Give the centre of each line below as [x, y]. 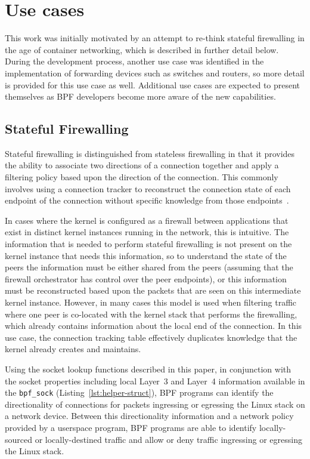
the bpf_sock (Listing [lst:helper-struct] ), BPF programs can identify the [139, 392]
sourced [19, 439]
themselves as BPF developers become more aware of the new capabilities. [140, 96]
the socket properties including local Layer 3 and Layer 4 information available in [155, 381]
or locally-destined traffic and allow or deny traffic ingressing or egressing [168, 439]
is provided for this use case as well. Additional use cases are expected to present [153, 84]
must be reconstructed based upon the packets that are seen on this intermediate [153, 290]
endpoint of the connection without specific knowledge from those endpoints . [147, 200]
